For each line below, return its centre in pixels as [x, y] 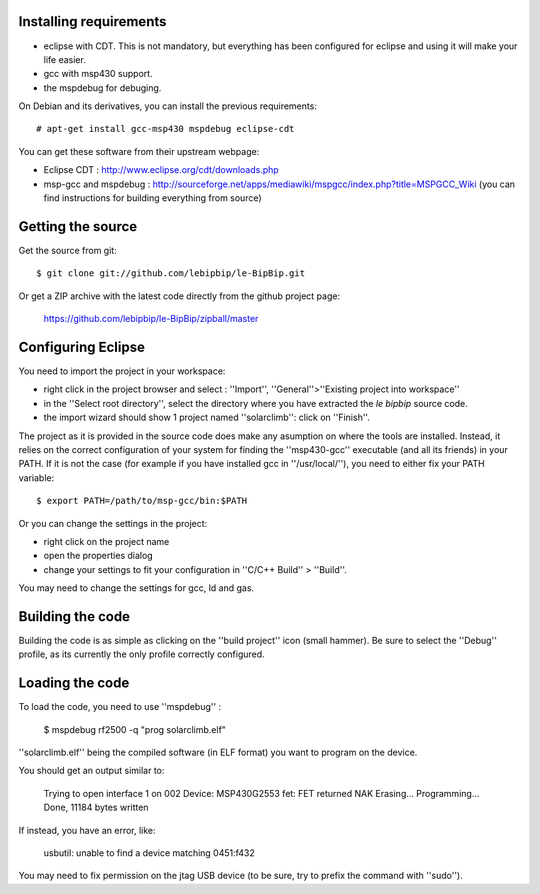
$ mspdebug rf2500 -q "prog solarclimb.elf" [135, 729]
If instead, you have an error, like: [87, 830]
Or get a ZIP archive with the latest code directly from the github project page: [179, 296]
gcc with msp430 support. [98, 74]
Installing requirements [92, 21]
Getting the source [78, 226]
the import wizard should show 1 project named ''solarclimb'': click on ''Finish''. [206, 417]
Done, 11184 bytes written [96, 807]
